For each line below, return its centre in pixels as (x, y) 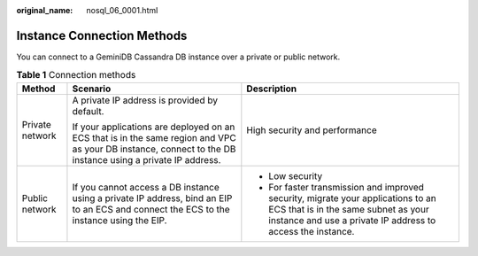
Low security (296, 175)
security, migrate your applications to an (353, 198)
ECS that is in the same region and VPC (154, 137)
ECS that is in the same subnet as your (349, 209)
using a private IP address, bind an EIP (152, 198)
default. (88, 111)
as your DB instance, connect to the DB (154, 149)
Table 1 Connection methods (76, 75)
